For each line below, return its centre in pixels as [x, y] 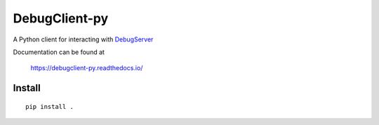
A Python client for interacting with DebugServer [83, 39]
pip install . [49, 106]
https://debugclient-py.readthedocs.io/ [87, 68]
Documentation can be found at [59, 52]
